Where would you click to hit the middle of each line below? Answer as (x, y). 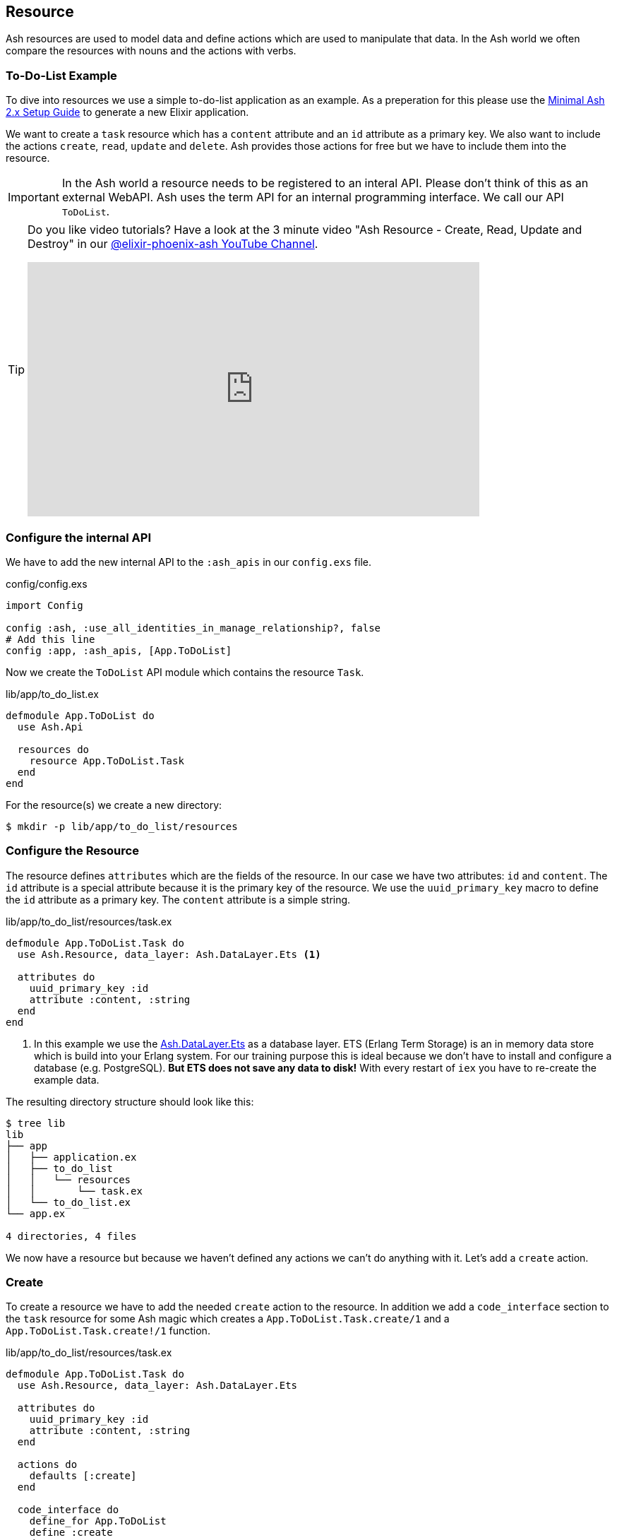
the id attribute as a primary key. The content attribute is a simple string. (178, 899)
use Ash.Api (50, 727)
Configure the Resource (72, 851)
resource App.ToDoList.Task (107, 760)
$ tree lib (36, 1123)
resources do (53, 749)
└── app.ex (36, 1213)
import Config (44, 605)
